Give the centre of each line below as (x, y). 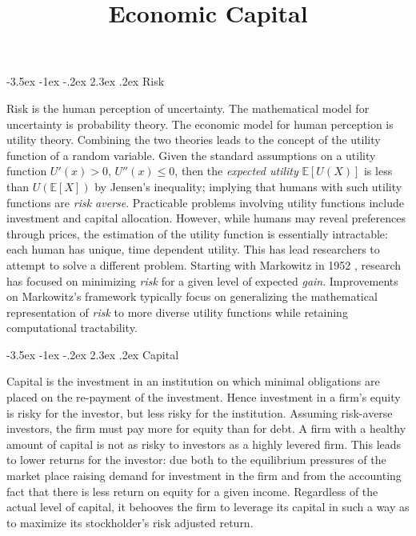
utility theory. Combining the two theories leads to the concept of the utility (194, 140)
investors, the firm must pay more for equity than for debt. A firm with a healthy (206, 428)
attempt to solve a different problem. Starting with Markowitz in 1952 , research (204, 264)
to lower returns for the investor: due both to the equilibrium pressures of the (196, 460)
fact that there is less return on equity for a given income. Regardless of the (192, 491)
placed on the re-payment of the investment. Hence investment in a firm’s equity (204, 397)
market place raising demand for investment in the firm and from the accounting (204, 476)
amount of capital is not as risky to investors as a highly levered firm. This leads (204, 444)
